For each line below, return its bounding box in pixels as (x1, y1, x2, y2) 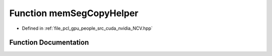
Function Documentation (9, 38, 89, 47)
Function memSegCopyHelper (9, 8, 139, 19)
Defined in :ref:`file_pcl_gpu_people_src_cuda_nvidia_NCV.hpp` (22, 25, 153, 31)
